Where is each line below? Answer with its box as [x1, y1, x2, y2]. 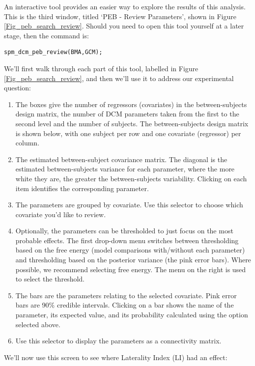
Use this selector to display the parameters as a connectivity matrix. [15, 336, 222, 346]
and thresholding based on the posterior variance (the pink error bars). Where [15, 254, 251, 265]
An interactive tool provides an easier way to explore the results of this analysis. [4, 1, 246, 11]
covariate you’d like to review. [15, 209, 106, 219]
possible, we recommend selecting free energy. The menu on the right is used [15, 264, 246, 274]
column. [15, 138, 40, 148]
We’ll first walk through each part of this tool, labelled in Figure [4, 63, 198, 73]
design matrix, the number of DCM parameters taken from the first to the [15, 109, 239, 119]
